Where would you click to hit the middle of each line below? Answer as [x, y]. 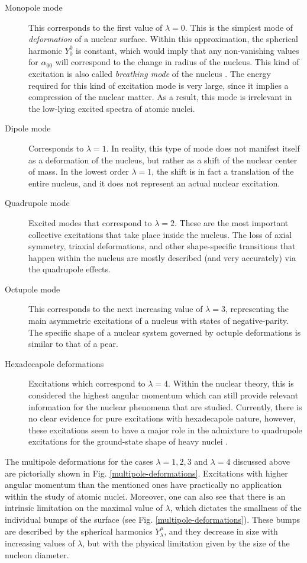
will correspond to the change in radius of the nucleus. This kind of [177, 62]
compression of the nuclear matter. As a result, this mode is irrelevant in [160, 97]
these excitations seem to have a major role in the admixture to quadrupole [165, 430]
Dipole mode [28, 128]
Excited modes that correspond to [90, 222]
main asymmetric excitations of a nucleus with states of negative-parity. [159, 321]
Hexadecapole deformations [54, 363]
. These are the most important [231, 222]
